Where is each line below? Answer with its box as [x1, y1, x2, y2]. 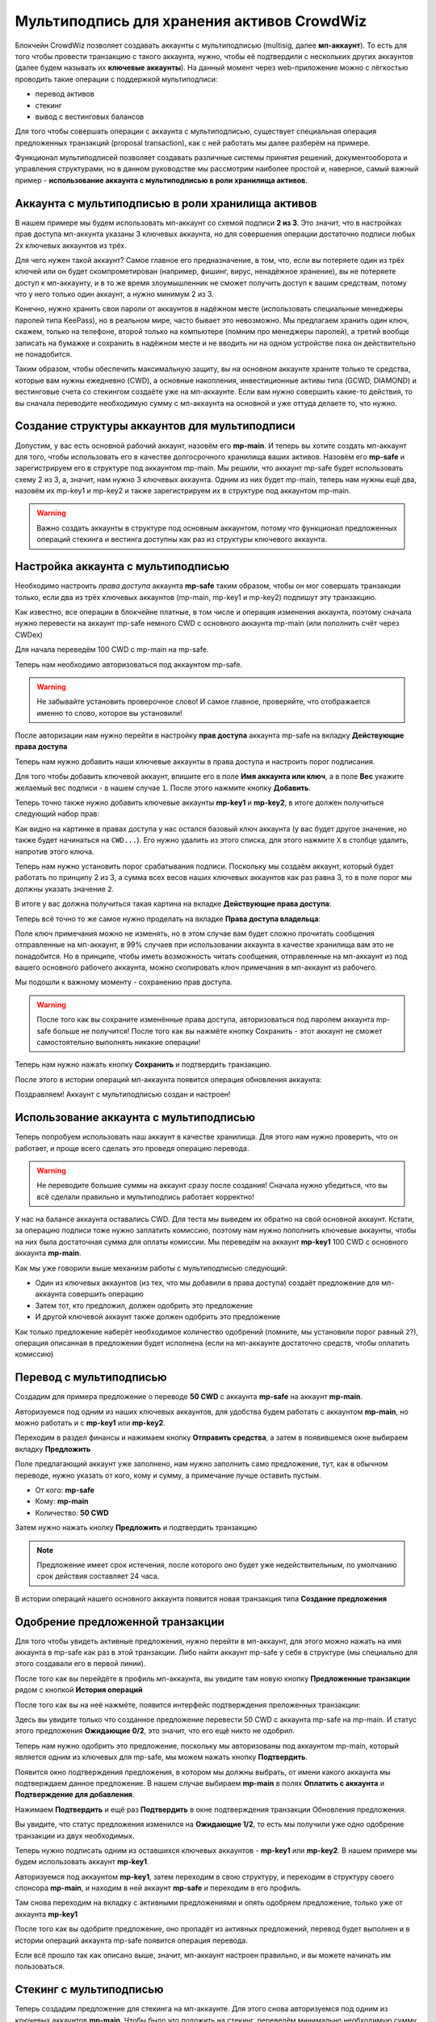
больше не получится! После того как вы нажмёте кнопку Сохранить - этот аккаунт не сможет [52, 1026, 383, 1035]
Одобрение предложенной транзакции [15, 1614, 225, 1629]
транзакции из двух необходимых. [15, 1830, 135, 1840]
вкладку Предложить [15, 1444, 91, 1453]
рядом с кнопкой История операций [15, 1685, 143, 1694]
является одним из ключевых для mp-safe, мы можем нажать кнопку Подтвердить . [15, 1752, 308, 1762]
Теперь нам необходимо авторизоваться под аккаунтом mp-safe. [15, 659, 242, 669]
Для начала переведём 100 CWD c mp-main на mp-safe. [15, 645, 209, 654]
